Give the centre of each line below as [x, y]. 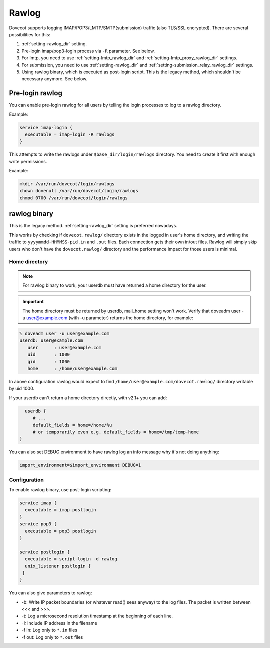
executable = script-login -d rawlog [71, 559]
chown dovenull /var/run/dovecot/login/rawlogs [79, 191]
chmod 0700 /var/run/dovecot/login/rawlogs [74, 198]
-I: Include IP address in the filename [59, 623]
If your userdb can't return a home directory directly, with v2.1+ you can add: [88, 398]
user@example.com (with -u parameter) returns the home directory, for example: [110, 318]
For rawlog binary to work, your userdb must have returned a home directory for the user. [115, 285]
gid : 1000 [49, 362]
